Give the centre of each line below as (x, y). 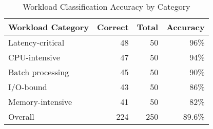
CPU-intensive (34, 57)
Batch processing (39, 72)
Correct (113, 27)
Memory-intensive (40, 102)
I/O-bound (28, 87)
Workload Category (49, 27)
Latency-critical (36, 42)
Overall (21, 116)
